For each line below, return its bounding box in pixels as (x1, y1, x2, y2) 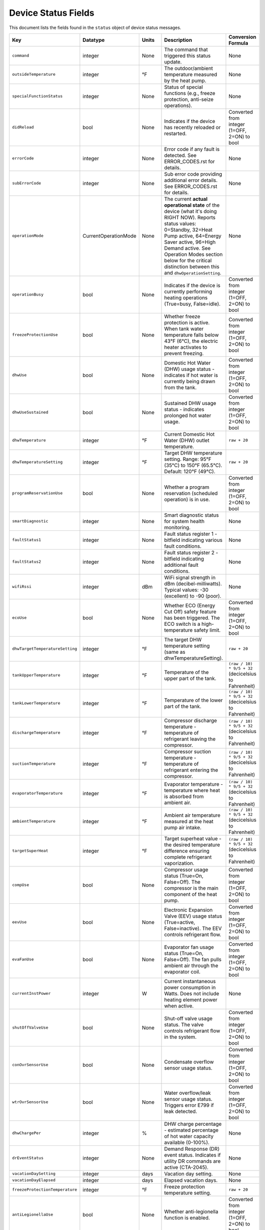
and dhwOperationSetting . (164, 269, 222, 276)
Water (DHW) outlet (164, 437, 210, 444)
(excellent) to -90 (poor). (164, 592, 222, 599)
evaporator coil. (164, 968, 201, 975)
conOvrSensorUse (12, 1062, 49, 1068)
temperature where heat (164, 787, 220, 794)
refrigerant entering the (164, 767, 218, 773)
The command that (164, 46, 208, 53)
